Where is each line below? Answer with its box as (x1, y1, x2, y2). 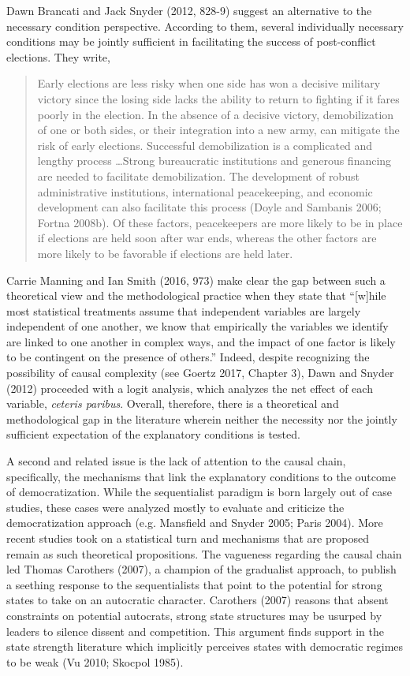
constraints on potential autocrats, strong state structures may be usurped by (6, 607, 382, 623)
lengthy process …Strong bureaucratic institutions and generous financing (37, 152, 392, 169)
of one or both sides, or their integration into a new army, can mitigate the (37, 121, 400, 138)
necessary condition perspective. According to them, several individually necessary (6, 17, 404, 34)
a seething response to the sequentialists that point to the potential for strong (6, 576, 382, 592)
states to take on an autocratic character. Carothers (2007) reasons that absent (6, 592, 389, 608)
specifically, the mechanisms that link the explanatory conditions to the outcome (6, 468, 396, 484)
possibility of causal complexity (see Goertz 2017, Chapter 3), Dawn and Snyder (6, 364, 394, 381)
